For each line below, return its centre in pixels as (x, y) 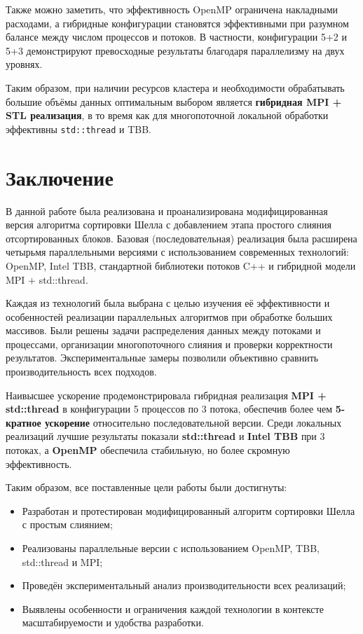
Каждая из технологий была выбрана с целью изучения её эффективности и (168, 303)
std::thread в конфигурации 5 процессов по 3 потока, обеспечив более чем (169, 409)
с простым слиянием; (67, 524)
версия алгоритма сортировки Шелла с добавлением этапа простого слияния (169, 225)
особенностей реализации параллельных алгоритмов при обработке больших (169, 316)
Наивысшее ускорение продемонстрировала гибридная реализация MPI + (166, 395)
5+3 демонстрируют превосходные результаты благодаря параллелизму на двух (175, 50)
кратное (23, 422)
